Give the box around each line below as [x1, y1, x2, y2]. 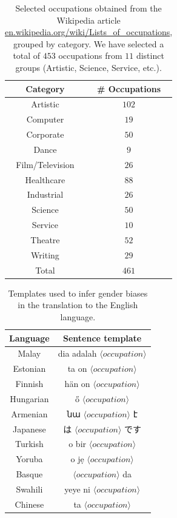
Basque [16, 468, 43, 480]
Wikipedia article [56, 13, 121, 26]
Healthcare [25, 173, 65, 186]
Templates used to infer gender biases [8, 286, 148, 299]
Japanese [13, 422, 46, 435]
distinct [136, 49, 164, 62]
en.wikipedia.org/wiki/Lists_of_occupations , [5, 25, 173, 38]
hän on [64, 377, 90, 390]
